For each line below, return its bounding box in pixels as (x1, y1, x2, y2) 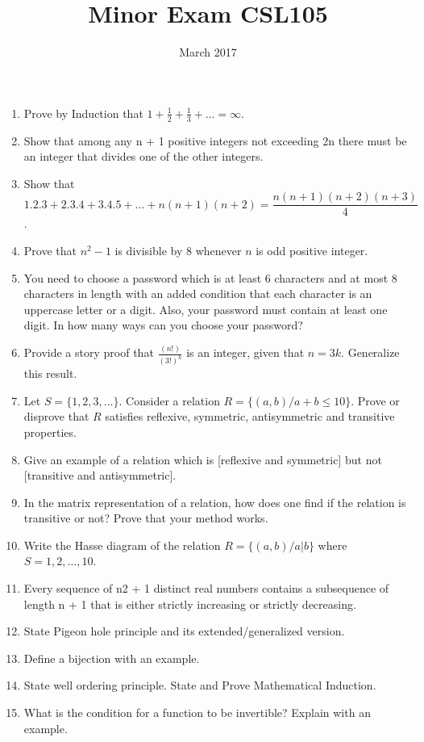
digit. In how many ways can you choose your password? (23, 317, 303, 333)
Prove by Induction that (23, 104, 143, 121)
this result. (23, 365, 77, 382)
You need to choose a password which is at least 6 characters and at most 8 (23, 269, 397, 286)
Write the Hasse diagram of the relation (23, 536, 221, 553)
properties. (23, 423, 77, 440)
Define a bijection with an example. (23, 649, 200, 666)
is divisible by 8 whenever (114, 241, 242, 258)
